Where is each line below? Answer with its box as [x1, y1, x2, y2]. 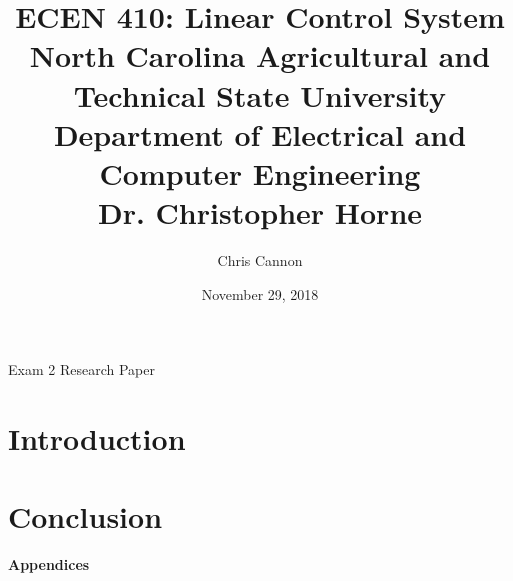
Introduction [8, 418, 186, 459]
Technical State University [73, 74, 447, 115]
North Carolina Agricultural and [29, 35, 491, 76]
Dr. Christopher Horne [97, 192, 423, 233]
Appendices [8, 554, 90, 575]
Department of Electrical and [53, 113, 467, 154]
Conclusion [8, 496, 163, 537]
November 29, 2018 [201, 283, 319, 304]
